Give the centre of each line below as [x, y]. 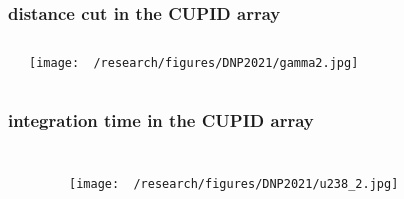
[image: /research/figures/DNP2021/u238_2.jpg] [234, 184]
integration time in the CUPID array [161, 119]
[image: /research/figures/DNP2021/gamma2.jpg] [194, 63]
